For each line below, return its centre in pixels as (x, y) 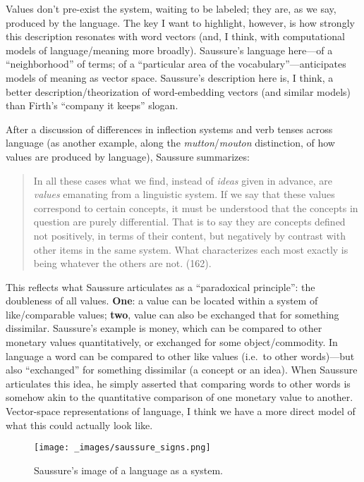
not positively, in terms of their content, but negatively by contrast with (189, 235)
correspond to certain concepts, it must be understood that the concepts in (196, 208)
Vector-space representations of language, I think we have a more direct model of (181, 411)
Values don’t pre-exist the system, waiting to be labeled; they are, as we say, (171, 8)
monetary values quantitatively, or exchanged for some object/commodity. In (172, 342)
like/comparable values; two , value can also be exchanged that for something (172, 314)
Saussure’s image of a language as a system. (129, 470)
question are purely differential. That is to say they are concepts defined (189, 222)
